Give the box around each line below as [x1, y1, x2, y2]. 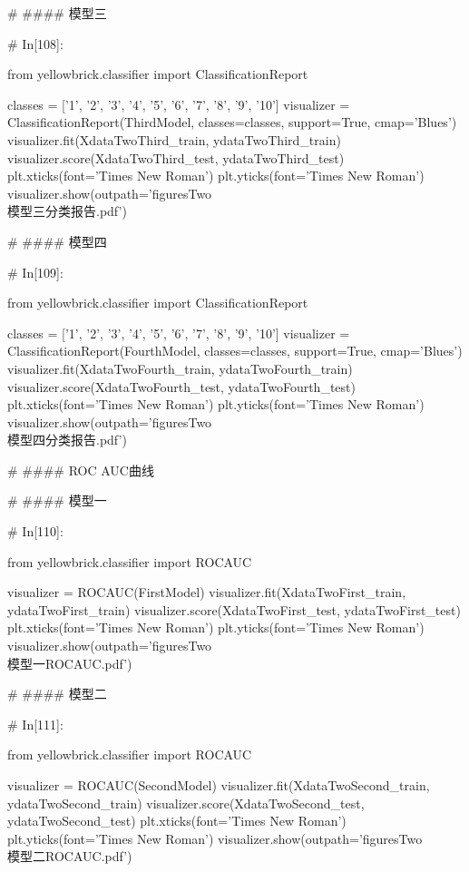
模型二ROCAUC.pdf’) [7, 847, 132, 866]
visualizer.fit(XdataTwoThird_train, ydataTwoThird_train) [7, 130, 341, 149]
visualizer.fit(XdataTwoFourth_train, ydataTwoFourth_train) [7, 358, 353, 377]
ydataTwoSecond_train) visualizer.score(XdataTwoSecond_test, [7, 793, 365, 812]
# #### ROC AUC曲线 [7, 460, 154, 479]
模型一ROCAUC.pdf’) [7, 653, 132, 672]
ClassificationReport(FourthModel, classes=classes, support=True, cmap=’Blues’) [7, 341, 463, 360]
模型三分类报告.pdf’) [7, 201, 127, 220]
